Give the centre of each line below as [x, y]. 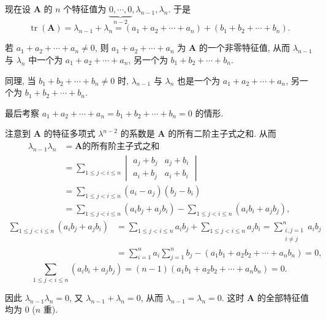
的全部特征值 [283, 297]
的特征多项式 [70, 133]
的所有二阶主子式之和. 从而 [222, 133]
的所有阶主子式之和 [121, 147]
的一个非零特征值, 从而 [245, 48]
